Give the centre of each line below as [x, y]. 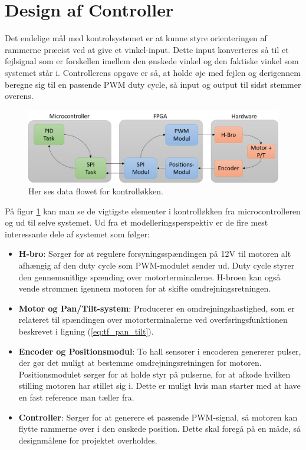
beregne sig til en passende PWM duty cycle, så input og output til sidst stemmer [153, 84]
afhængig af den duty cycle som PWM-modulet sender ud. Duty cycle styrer [157, 265]
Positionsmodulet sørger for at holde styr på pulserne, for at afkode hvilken [154, 374]
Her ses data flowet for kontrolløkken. [96, 191]
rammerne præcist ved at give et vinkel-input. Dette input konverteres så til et [147, 49]
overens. [19, 96]
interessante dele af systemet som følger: [77, 234]
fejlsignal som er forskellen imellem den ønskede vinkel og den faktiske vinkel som [152, 61]
